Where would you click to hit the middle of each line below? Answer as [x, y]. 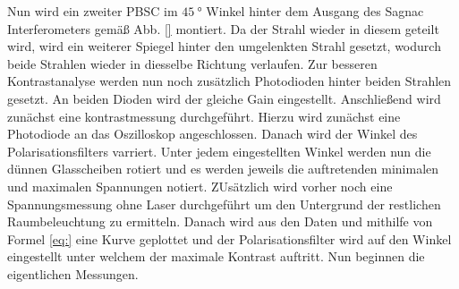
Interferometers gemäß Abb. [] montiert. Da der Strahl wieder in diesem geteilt [223, 28]
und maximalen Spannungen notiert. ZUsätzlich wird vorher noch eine [200, 186]
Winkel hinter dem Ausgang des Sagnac [315, 11]
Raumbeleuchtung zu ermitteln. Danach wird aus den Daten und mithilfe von [220, 221]
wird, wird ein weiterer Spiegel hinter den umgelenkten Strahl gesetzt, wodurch [224, 46]
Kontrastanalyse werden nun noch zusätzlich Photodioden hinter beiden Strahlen [229, 81]
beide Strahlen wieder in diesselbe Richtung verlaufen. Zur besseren [192, 63]
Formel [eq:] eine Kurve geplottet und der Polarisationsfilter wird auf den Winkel [229, 238]
